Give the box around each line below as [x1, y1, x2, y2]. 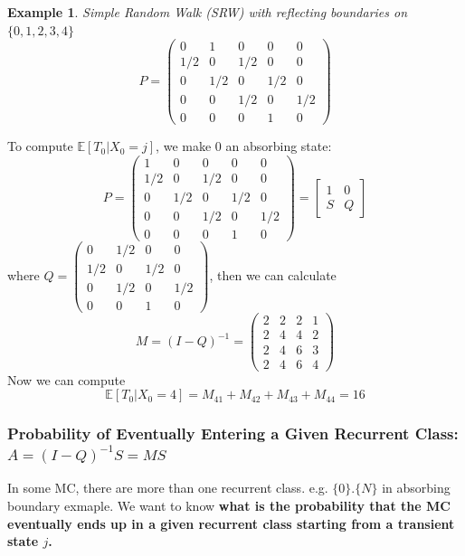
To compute [7, 137, 73, 155]
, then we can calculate [209, 266, 337, 285]
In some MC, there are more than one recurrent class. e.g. [7, 478, 328, 497]
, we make [156, 137, 212, 155]
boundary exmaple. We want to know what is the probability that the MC [7, 495, 451, 514]
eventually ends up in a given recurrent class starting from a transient [7, 514, 455, 532]
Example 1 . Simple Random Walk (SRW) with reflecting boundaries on [7, 3, 408, 21]
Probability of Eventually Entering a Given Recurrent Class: [7, 422, 459, 445]
